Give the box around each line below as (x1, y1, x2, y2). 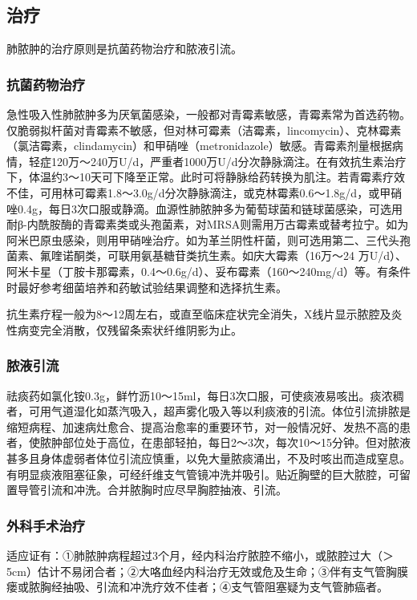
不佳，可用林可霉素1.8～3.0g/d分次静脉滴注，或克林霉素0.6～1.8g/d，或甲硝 (6, 184, 403, 201)
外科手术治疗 (6, 515, 86, 535)
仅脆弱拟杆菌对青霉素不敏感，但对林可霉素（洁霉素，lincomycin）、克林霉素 (6, 121, 402, 138)
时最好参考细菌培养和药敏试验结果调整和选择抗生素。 (6, 278, 287, 295)
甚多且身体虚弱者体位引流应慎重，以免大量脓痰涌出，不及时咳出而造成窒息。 (6, 449, 411, 466)
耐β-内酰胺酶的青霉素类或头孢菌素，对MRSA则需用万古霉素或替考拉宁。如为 (6, 216, 409, 233)
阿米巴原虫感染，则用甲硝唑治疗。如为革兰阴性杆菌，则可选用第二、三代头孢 (6, 231, 411, 248)
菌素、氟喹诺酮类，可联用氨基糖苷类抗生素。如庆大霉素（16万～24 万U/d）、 (6, 247, 407, 264)
